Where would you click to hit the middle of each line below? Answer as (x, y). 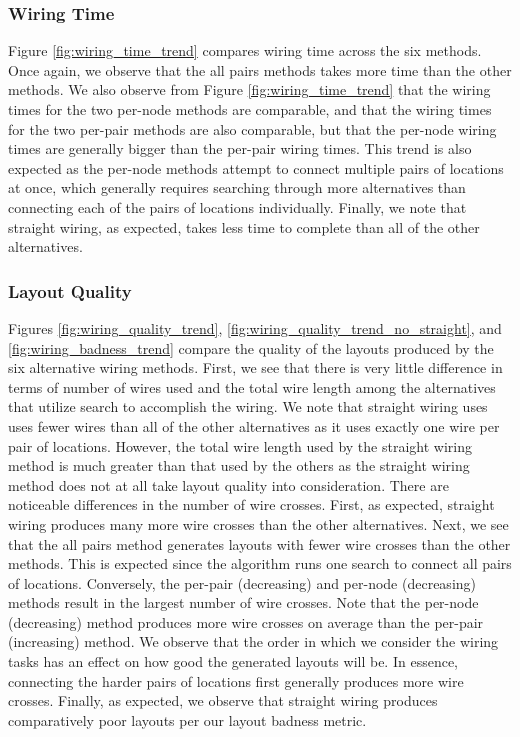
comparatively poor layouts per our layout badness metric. (187, 719)
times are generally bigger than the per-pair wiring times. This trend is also (240, 148)
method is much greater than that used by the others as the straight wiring (239, 465)
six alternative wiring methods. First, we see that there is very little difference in (255, 367)
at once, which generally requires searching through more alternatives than (237, 187)
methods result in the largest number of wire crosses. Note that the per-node (243, 602)
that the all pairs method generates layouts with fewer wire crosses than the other (259, 543)
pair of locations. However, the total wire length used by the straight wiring (240, 445)
